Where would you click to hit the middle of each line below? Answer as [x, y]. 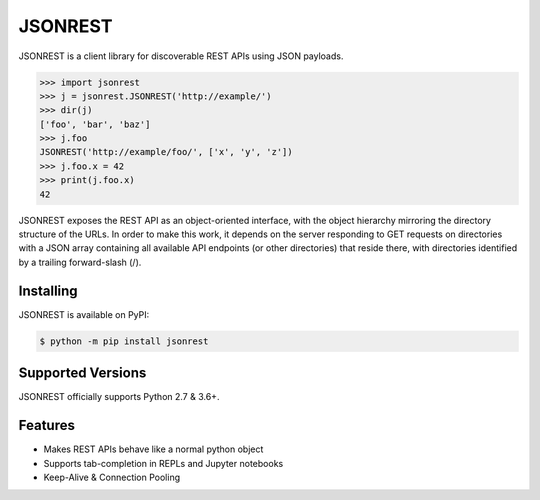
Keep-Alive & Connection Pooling [111, 477]
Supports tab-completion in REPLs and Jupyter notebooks [163, 463]
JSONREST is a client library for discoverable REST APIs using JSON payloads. [181, 56]
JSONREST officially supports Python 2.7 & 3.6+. [119, 397]
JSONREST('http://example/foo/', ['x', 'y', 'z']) [166, 152]
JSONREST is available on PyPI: [84, 314]
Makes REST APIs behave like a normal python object [153, 449]
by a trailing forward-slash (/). [80, 262]
